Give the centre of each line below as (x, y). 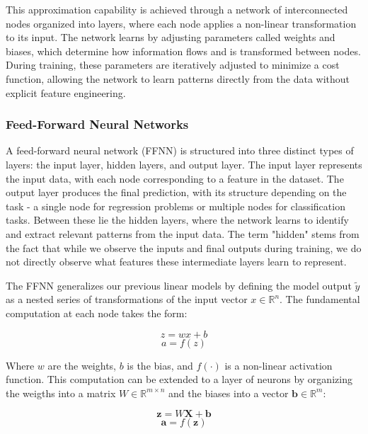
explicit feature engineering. (66, 92)
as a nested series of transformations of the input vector (127, 299)
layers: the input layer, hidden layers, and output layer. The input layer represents (184, 164)
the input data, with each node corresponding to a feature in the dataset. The (175, 178)
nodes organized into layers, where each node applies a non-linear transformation (181, 23)
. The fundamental (320, 299)
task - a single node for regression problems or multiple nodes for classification (176, 206)
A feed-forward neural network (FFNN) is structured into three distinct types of (180, 150)
